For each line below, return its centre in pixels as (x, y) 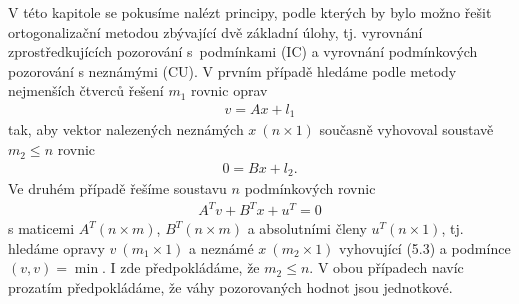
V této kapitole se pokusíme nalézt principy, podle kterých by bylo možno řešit (250, 12)
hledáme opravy (56, 247)
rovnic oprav (229, 90)
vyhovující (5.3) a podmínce (425, 247)
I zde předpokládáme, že (185, 267)
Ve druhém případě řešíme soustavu (117, 188)
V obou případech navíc (390, 267)
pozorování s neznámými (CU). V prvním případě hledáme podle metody (232, 70)
